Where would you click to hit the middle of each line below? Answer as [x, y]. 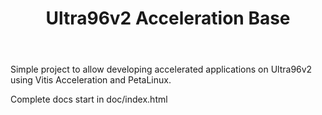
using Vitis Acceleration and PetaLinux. [91, 80]
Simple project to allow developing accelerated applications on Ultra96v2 [161, 69]
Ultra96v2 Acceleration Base [168, 18]
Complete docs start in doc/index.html [89, 99]
